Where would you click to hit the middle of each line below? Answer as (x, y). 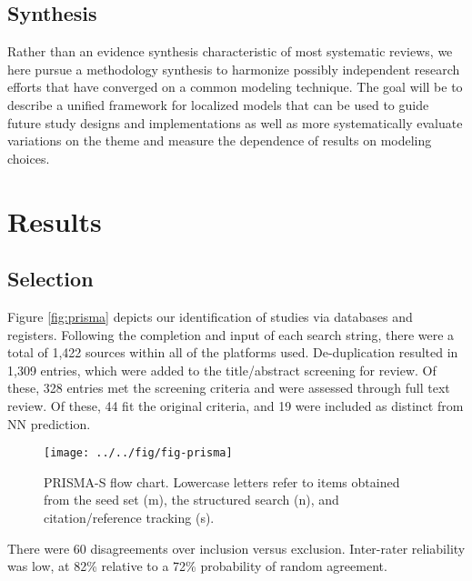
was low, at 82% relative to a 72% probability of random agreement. (197, 566)
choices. (29, 158)
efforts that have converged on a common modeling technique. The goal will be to (235, 87)
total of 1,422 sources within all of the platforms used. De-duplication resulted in (233, 352)
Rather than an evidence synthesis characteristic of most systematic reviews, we (230, 51)
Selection (50, 279)
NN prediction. (49, 423)
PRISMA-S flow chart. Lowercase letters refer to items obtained (222, 481)
